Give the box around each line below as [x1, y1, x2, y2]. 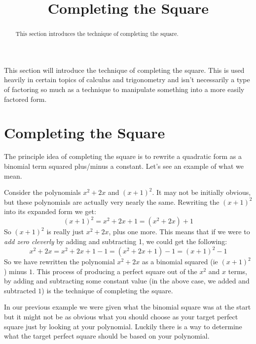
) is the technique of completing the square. [41, 285, 173, 295]
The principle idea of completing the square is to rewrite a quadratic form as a [4, 151, 242, 161]
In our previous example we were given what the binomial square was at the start [4, 302, 251, 312]
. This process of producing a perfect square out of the [33, 266, 197, 276]
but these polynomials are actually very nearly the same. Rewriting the [4, 196, 219, 207]
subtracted [4, 285, 36, 295]
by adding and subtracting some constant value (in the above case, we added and [4, 276, 250, 286]
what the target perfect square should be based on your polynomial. [4, 331, 210, 341]
